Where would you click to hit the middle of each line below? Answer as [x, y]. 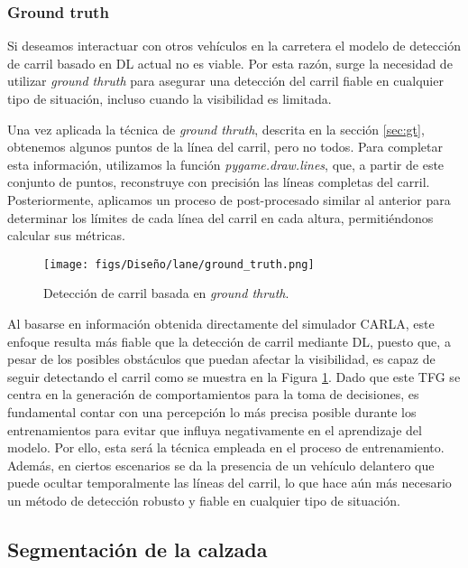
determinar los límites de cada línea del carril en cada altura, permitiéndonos [220, 217]
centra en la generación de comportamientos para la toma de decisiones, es [213, 394]
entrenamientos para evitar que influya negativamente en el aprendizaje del [215, 429]
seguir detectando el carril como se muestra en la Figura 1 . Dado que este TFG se [234, 376]
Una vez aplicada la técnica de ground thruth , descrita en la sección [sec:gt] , [216, 129]
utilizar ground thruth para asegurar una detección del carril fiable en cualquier [225, 81]
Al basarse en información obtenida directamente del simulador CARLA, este [221, 323]
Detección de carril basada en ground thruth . [166, 293]
